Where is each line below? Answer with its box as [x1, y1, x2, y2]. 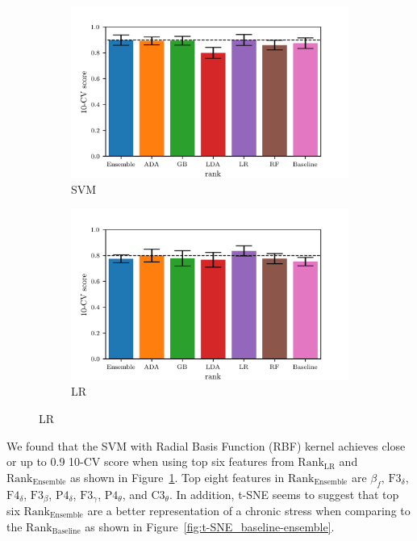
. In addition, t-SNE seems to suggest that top [169, 485, 399, 502]
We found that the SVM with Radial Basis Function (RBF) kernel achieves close [6, 437, 406, 454]
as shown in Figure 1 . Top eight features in [69, 468, 285, 485]
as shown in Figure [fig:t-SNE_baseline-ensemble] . [85, 518, 335, 535]
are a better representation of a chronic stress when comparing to [87, 502, 411, 519]
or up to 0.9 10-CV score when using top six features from [6, 453, 294, 470]
